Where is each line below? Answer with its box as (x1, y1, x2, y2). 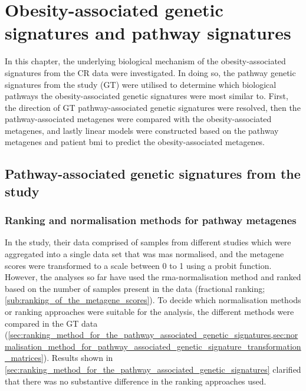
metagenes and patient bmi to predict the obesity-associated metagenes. (5, 136, 265, 148)
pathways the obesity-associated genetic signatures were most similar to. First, (5, 90, 288, 102)
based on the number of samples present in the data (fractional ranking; (5, 282, 265, 294)
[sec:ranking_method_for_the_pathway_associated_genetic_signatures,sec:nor (8, 328, 298, 341)
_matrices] (5, 351, 44, 364)
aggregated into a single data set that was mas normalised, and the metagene (5, 248, 284, 260)
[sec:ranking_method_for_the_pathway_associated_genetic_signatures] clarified (5, 363, 301, 375)
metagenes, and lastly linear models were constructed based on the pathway (5, 124, 279, 136)
